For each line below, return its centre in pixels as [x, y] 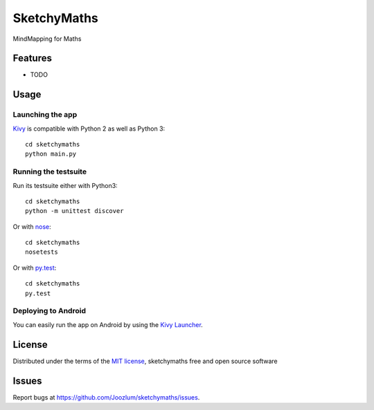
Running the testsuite [50, 171]
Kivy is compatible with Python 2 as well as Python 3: [89, 129]
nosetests [42, 252]
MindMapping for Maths [47, 39]
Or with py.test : [35, 268]
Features [32, 58]
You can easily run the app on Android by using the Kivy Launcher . [108, 324]
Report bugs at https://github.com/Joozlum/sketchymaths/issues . [106, 397]
